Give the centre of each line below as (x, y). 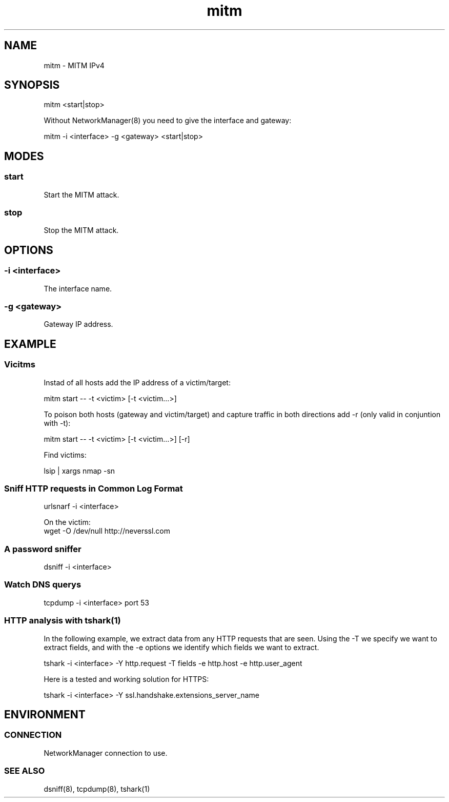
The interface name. (78, 288)
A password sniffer (43, 549)
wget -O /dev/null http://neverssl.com (107, 531)
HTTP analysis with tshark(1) (63, 621)
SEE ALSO (25, 771)
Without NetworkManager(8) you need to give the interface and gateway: (168, 121)
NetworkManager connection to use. (106, 753)
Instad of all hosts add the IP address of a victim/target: (137, 382)
